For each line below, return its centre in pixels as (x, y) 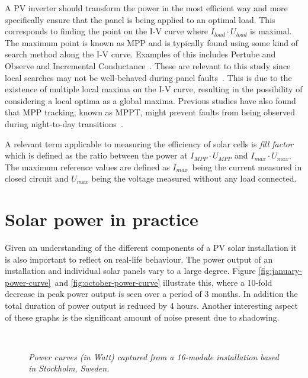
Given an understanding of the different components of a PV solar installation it (151, 248)
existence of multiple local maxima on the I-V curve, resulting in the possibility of (154, 89)
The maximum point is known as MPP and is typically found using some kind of (152, 42)
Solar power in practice (102, 219)
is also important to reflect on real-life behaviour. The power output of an (139, 259)
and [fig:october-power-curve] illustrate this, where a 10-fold (163, 282)
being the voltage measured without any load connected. (194, 178)
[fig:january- (280, 271)
